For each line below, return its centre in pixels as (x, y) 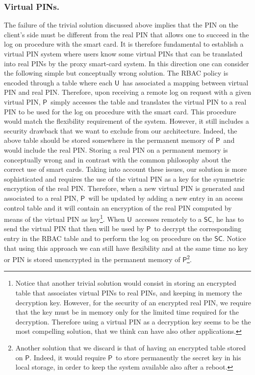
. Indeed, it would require (68, 357)
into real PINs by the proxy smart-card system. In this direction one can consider (127, 63)
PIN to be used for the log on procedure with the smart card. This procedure (120, 111)
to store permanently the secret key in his (178, 357)
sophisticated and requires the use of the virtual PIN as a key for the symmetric (124, 178)
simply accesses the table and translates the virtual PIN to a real (149, 101)
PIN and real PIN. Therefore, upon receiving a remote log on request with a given (127, 92)
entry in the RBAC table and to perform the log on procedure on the (108, 238)
